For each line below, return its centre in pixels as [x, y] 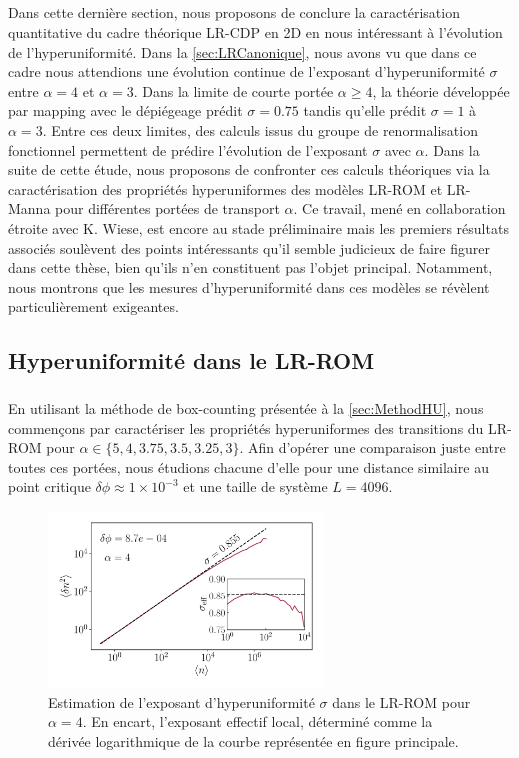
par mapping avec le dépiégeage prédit [125, 110]
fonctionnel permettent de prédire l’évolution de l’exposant [188, 149]
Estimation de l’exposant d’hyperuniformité [181, 701]
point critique [49, 486]
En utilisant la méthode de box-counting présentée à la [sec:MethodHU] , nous [246, 408]
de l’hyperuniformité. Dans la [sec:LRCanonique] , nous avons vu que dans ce [242, 51]
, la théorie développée [441, 90]
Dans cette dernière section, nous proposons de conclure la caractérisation [234, 12]
